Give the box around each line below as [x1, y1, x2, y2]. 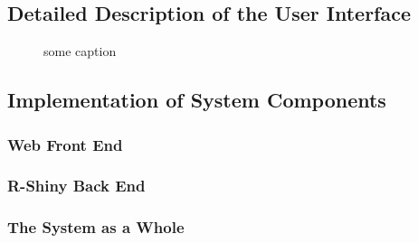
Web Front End [7, 133, 123, 155]
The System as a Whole [7, 216, 185, 238]
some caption [43, 42, 117, 61]
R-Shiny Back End [7, 174, 146, 197]
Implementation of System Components [7, 86, 386, 114]
